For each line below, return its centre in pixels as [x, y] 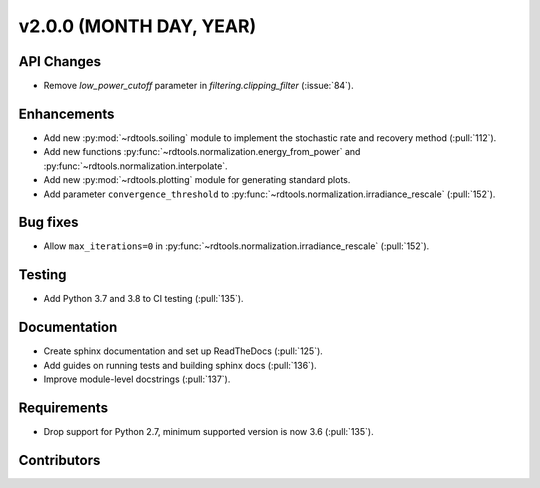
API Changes [60, 61]
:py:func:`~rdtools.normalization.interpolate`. [136, 166]
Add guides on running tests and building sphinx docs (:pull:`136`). [180, 365]
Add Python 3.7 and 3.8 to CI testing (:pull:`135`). [143, 299]
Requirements [63, 407]
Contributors [59, 460]
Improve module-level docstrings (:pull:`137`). [137, 379]
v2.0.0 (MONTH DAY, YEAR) [137, 26]
